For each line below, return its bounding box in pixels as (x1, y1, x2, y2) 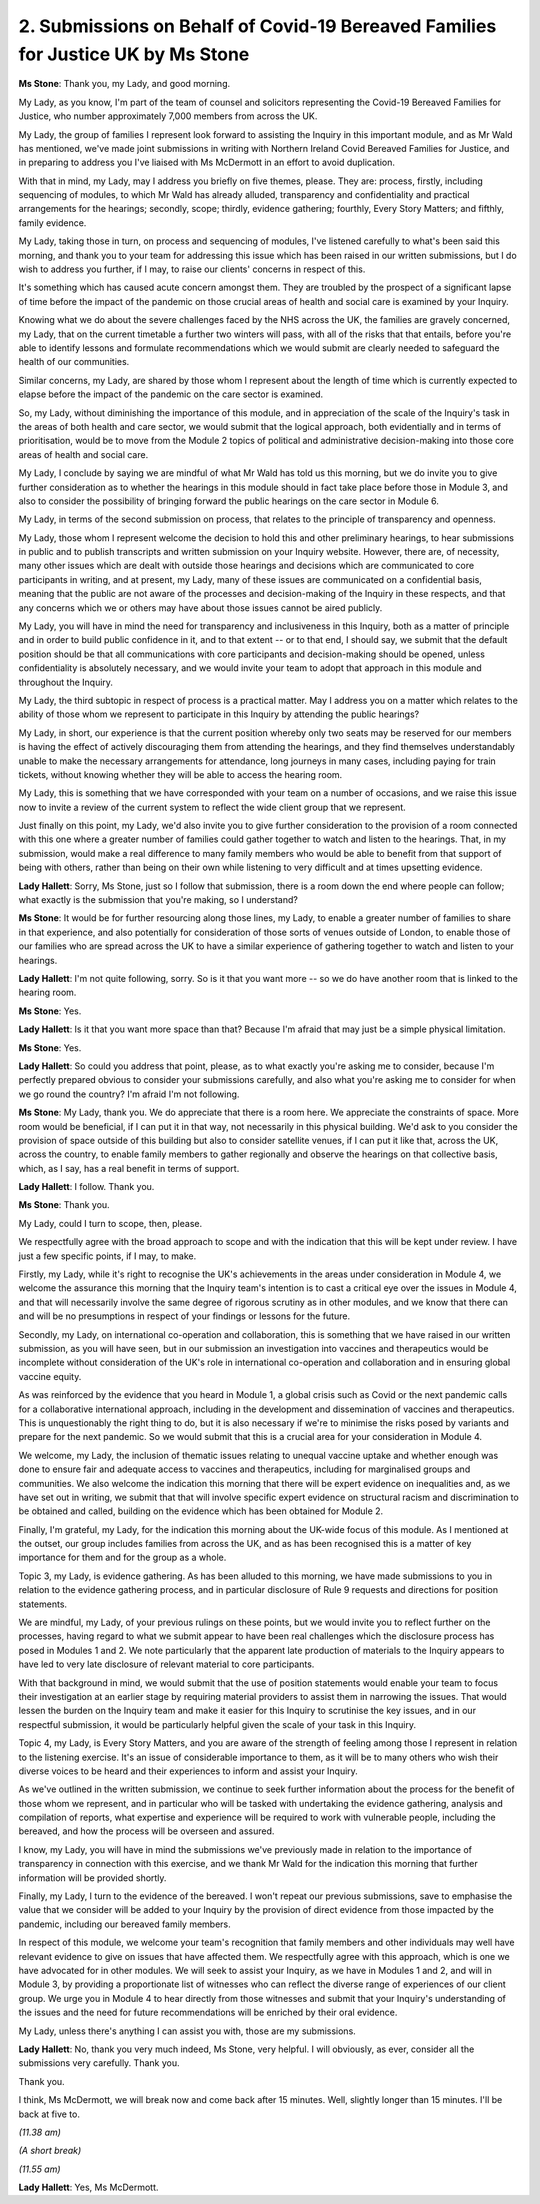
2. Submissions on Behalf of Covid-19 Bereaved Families (18, 15, 497, 37)
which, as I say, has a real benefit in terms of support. (18, 1162, 240, 1174)
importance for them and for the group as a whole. (18, 1551, 227, 1564)
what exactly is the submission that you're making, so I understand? (18, 894, 299, 906)
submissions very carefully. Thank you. (18, 2057, 180, 2069)
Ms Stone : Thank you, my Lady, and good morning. (18, 78, 231, 90)
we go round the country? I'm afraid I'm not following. (18, 1088, 240, 1100)
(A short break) (18, 2145, 82, 2157)
